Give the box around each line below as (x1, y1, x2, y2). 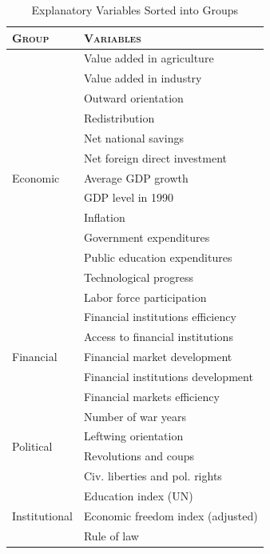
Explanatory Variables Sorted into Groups (31, 2, 239, 18)
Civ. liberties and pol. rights (83, 468, 222, 484)
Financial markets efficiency (83, 387, 220, 404)
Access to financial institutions (83, 328, 233, 345)
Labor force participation (83, 288, 207, 305)
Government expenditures (83, 229, 210, 246)
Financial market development (83, 348, 232, 365)
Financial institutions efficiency (83, 308, 236, 325)
